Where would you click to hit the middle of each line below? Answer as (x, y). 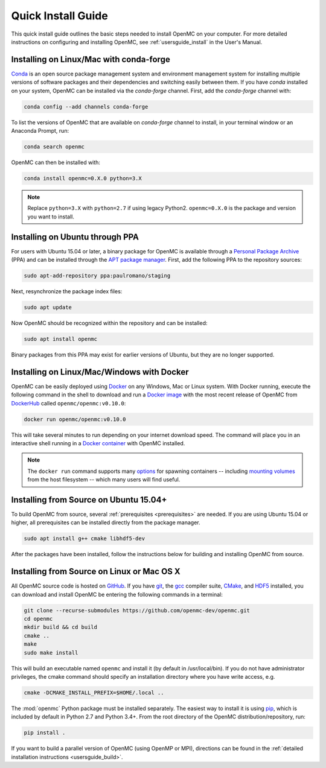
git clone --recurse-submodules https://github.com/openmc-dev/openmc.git (137, 610)
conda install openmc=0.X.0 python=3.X (83, 178)
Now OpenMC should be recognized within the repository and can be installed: (109, 323)
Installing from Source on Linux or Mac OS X (96, 572)
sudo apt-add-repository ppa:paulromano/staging (97, 275)
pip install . (45, 733)
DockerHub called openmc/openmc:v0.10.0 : (69, 403)
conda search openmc (54, 147)
